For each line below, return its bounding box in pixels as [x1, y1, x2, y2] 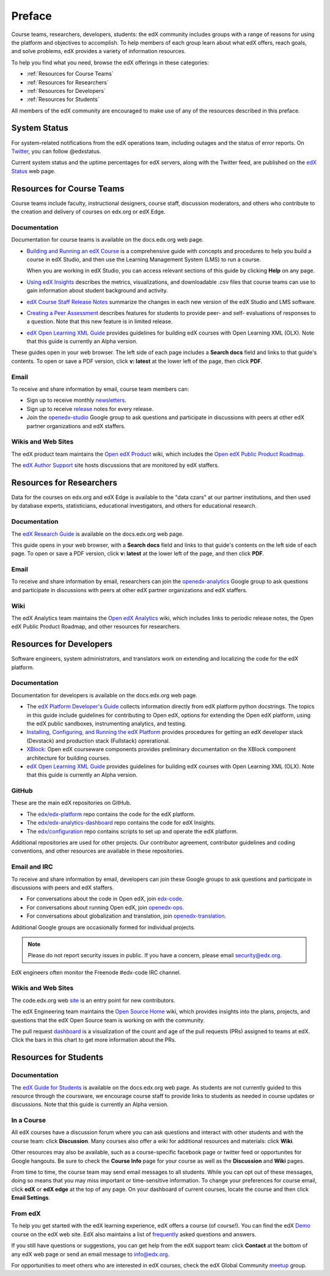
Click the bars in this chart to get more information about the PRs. [11, 1036, 177, 1044]
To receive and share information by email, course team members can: [11, 385, 189, 393]
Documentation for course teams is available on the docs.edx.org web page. [11, 236, 204, 243]
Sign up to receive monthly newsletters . [26, 396, 127, 404]
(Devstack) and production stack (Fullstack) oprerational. [26, 737, 170, 744]
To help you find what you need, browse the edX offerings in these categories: [11, 59, 209, 66]
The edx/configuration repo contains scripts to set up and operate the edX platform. [26, 828, 238, 835]
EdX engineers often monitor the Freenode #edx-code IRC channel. [11, 968, 182, 976]
